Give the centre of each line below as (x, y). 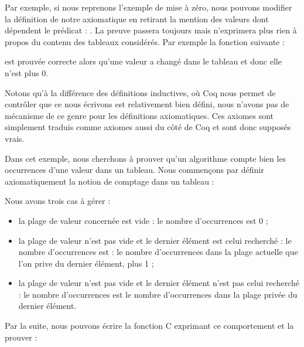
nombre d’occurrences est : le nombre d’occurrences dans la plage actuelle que (158, 252)
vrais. (15, 138)
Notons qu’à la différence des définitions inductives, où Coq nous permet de (140, 92)
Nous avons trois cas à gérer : (58, 201)
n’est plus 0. (27, 72)
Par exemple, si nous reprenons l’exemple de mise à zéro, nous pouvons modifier (148, 7)
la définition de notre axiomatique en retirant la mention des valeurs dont (137, 18)
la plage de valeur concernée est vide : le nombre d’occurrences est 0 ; (143, 220)
